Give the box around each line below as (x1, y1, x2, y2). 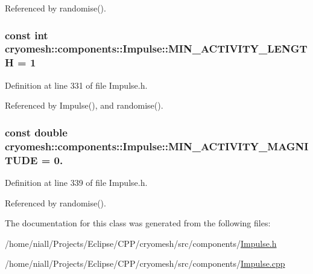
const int (5, 27, 48, 42)
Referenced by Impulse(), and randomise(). (5, 99, 163, 112)
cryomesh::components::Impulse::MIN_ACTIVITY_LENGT (5, 41, 308, 56)
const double (5, 124, 68, 139)
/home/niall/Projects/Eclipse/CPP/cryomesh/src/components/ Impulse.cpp (5, 257, 285, 270)
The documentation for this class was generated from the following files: (5, 217, 271, 229)
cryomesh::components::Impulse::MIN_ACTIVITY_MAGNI (5, 138, 309, 153)
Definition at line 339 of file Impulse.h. (5, 176, 148, 188)
